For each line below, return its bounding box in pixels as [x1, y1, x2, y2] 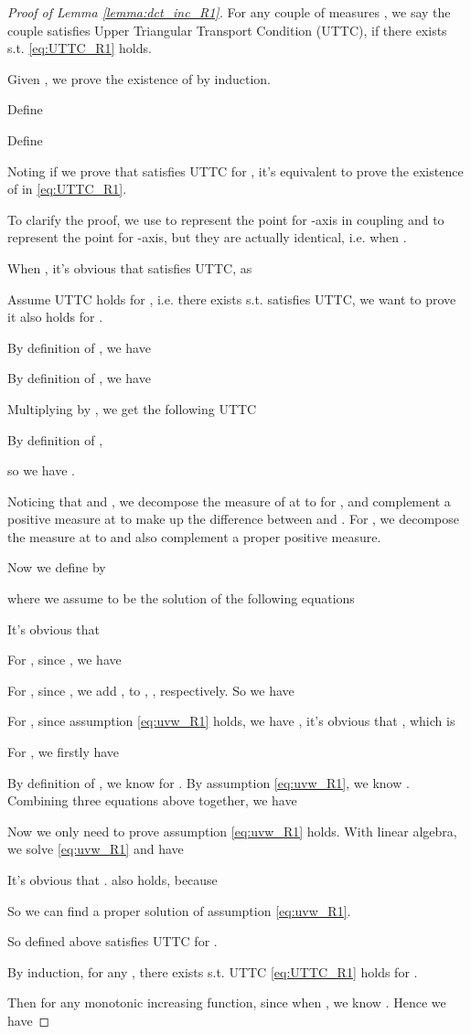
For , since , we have [7, 650, 122, 669]
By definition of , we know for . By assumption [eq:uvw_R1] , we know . [7, 773, 410, 792]
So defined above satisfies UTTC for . [7, 932, 218, 951]
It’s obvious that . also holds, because [7, 870, 218, 889]
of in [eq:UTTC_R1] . [7, 179, 127, 198]
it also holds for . [7, 307, 103, 326]
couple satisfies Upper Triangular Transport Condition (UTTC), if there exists [7, 20, 447, 39]
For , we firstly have [7, 742, 120, 762]
